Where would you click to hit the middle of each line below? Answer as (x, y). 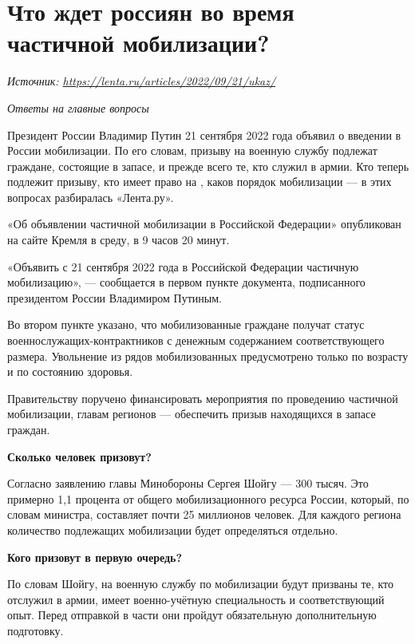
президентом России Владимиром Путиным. (115, 297)
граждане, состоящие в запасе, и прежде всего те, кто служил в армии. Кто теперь (208, 166)
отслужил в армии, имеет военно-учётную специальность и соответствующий (196, 599)
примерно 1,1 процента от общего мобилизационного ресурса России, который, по (208, 498)
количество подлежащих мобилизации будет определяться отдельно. (173, 529)
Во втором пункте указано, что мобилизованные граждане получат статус (186, 324)
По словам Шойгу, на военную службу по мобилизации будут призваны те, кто (200, 584)
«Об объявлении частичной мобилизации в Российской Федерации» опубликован (204, 224)
